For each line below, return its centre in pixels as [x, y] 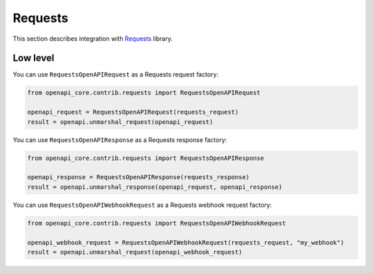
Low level [34, 58]
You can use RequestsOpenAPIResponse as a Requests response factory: [120, 140]
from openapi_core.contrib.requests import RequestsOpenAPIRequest [144, 93]
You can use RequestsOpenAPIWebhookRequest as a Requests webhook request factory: [142, 205]
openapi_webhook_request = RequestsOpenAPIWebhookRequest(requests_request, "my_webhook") [186, 242]
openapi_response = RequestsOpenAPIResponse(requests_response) [138, 177]
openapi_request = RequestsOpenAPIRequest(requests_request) [133, 112]
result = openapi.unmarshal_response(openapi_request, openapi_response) [155, 187]
